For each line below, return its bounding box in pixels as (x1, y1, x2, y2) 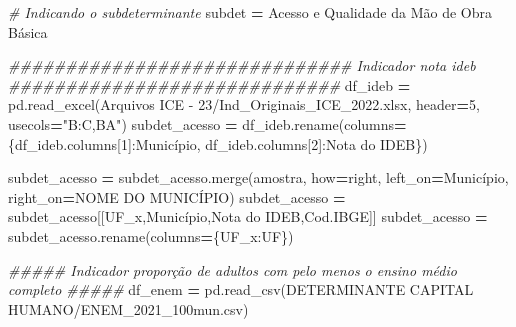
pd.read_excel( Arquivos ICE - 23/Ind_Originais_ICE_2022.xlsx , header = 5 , (8, 94, 480, 115)
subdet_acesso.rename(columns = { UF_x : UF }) (8, 225, 294, 246)
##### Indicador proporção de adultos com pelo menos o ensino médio (8, 259, 457, 280)
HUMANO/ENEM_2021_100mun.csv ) (8, 298, 249, 319)
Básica (8, 21, 48, 42)
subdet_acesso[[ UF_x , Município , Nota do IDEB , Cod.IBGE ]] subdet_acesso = (8, 206, 488, 227)
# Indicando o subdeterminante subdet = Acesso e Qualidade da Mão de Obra (8, 2, 492, 22)
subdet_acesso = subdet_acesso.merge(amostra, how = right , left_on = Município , (8, 167, 509, 188)
